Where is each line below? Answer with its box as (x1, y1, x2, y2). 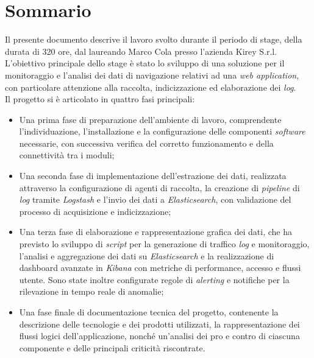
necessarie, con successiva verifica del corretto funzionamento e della (19, 136, 274, 149)
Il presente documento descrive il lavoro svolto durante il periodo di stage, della (5, 33, 302, 46)
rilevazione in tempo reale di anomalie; (19, 285, 164, 298)
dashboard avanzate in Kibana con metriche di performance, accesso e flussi (19, 261, 301, 274)
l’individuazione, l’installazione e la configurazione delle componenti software (19, 125, 305, 138)
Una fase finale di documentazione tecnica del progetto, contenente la (19, 306, 279, 318)
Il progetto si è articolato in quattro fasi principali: (5, 93, 195, 105)
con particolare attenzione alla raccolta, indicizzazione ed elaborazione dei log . (5, 80, 296, 93)
